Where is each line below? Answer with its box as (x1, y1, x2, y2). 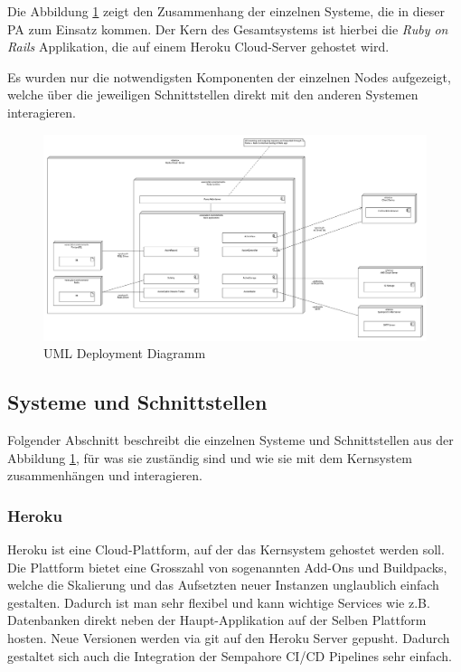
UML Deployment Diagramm (43, 344, 206, 363)
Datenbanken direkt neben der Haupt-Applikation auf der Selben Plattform (7, 610, 427, 629)
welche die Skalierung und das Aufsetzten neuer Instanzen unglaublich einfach (7, 575, 439, 594)
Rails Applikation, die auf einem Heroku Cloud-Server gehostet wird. (7, 37, 390, 56)
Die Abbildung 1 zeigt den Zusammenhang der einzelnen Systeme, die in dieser (7, 2, 445, 20)
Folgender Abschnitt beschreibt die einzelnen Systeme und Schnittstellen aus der (7, 431, 454, 450)
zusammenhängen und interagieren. (7, 466, 203, 485)
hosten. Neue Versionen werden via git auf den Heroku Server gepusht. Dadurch (7, 629, 450, 648)
